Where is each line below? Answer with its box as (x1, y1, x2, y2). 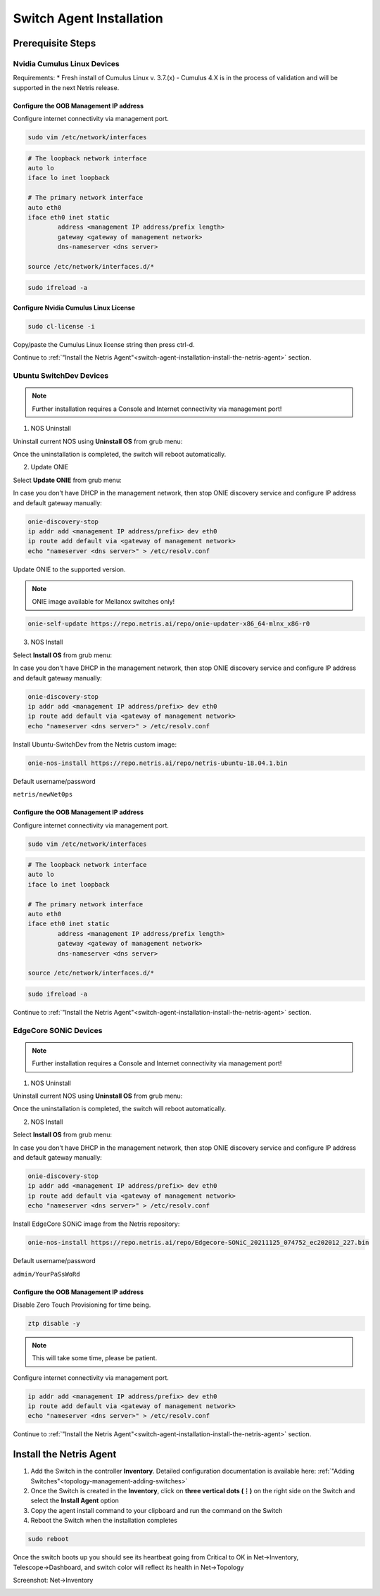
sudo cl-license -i (27, 322, 95, 331)
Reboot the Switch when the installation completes (30, 1516, 177, 1525)
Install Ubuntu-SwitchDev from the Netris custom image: (13, 740, 177, 749)
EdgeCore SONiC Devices (13, 1025, 103, 1035)
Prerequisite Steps (13, 37, 96, 49)
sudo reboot (27, 1535, 70, 1543)
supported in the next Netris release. (13, 83, 120, 91)
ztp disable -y (27, 1319, 80, 1327)
